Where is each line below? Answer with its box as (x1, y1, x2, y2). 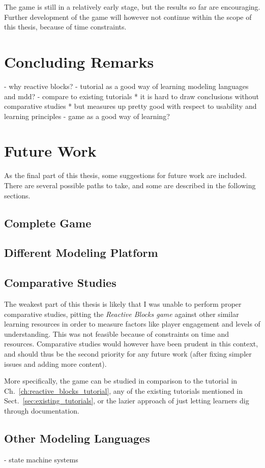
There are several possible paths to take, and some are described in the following (4, 180, 256, 190)
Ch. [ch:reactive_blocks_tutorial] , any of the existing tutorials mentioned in (4, 385, 243, 396)
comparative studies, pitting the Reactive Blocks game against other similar (4, 308, 239, 319)
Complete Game (4, 215, 92, 230)
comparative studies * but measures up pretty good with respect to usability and (4, 101, 257, 111)
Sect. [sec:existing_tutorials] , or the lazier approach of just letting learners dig (4, 395, 249, 406)
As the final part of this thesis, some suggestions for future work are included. (4, 170, 247, 181)
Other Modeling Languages (4, 430, 150, 446)
